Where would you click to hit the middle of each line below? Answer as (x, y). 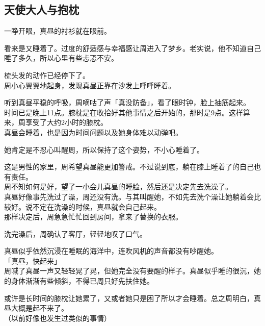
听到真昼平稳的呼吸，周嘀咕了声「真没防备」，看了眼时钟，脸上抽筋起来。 (127, 102)
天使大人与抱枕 (42, 9)
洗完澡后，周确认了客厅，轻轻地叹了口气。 (75, 233)
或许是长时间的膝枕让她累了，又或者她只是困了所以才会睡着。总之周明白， (129, 298)
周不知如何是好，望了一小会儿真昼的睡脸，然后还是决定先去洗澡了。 (118, 186)
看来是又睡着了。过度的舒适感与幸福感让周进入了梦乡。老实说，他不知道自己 (132, 48)
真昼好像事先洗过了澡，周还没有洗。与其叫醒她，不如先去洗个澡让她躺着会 (129, 196)
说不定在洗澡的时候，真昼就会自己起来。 (93, 206)
